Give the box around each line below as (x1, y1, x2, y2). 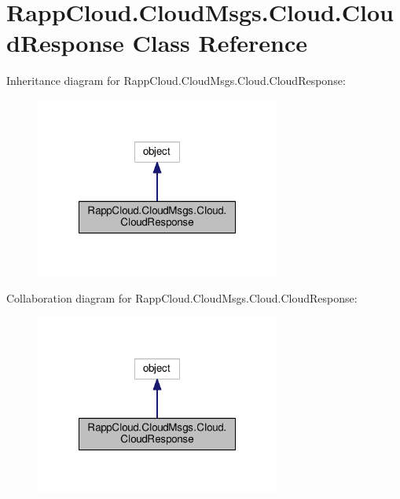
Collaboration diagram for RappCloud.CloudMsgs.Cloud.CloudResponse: (6, 289, 358, 306)
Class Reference (132, 27, 307, 59)
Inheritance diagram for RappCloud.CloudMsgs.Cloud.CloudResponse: (6, 72, 346, 89)
